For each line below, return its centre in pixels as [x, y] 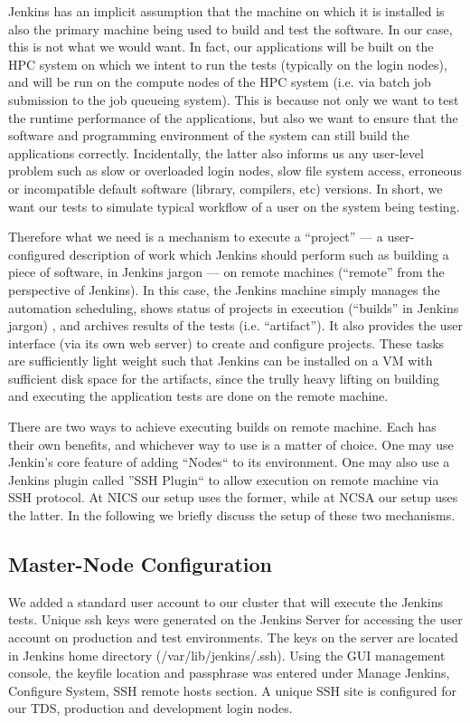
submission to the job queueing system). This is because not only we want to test [234, 99]
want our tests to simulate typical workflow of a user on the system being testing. [234, 206]
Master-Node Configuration [140, 564]
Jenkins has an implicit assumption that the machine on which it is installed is [226, 11]
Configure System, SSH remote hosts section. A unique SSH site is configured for [233, 690]
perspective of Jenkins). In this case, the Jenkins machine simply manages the [224, 289]
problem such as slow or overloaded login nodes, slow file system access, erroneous [235, 171]
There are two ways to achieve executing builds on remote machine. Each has [222, 427]
